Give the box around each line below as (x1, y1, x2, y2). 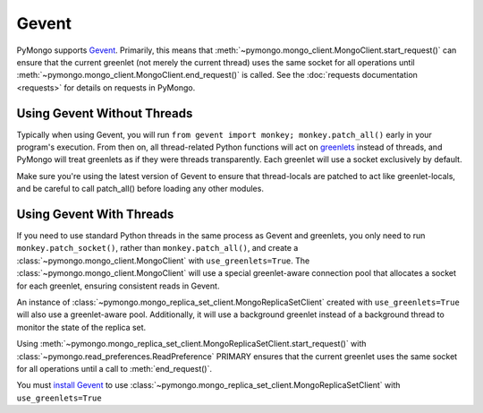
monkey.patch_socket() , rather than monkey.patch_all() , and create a (16, 243, 299, 254)
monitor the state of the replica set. (16, 322, 147, 332)
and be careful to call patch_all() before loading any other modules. (16, 184, 264, 194)
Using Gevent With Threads (16, 207, 174, 221)
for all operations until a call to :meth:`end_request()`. (16, 364, 212, 374)
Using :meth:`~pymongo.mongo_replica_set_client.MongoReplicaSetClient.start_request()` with (16, 339, 367, 349)
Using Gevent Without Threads (16, 106, 193, 121)
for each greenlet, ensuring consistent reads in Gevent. (16, 280, 220, 291)
